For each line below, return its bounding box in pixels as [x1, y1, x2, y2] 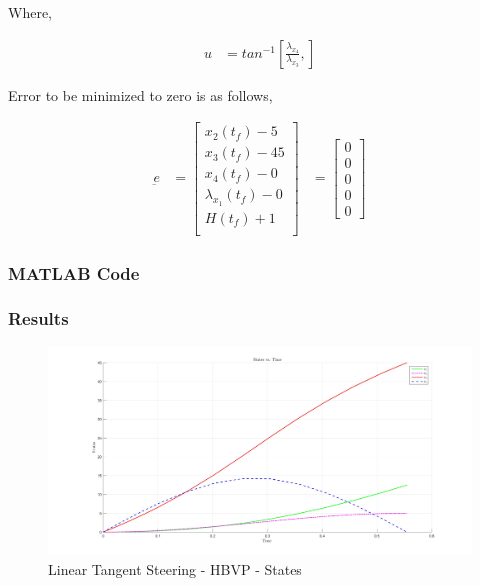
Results [8, 306, 69, 331]
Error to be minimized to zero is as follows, [8, 84, 273, 105]
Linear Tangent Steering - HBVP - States [48, 558, 302, 579]
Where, [8, 2, 52, 22]
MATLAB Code [8, 260, 140, 285]
